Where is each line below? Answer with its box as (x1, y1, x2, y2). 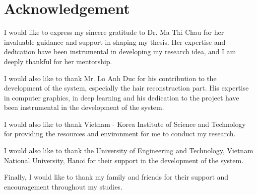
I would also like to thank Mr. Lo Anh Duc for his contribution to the (4, 73, 217, 83)
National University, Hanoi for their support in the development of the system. (4, 155, 244, 165)
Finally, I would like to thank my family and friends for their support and (4, 172, 229, 182)
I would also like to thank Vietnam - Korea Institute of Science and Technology (4, 118, 246, 129)
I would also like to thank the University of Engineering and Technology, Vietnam (4, 145, 254, 156)
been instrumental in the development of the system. (4, 102, 164, 112)
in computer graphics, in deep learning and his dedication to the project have (4, 92, 239, 102)
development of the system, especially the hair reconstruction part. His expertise (4, 83, 249, 93)
